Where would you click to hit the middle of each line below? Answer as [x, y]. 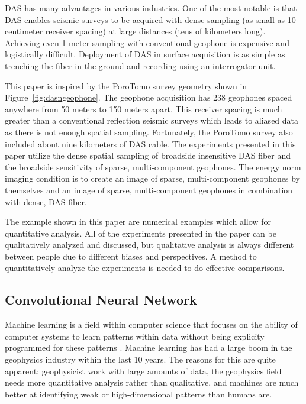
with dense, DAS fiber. [46, 201]
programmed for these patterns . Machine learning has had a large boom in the [149, 348]
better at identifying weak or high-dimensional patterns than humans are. [138, 394]
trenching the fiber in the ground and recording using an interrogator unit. [140, 65]
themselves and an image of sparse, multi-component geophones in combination [149, 190]
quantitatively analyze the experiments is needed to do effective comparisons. [145, 268]
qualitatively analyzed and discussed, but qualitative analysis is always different [149, 245]
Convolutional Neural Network [101, 300]
